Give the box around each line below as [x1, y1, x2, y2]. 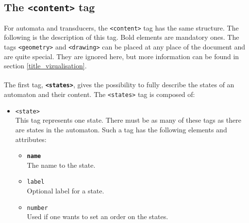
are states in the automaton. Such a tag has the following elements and [15, 125, 227, 135]
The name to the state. [27, 159, 96, 170]
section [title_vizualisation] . [4, 61, 87, 71]
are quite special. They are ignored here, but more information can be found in [4, 51, 239, 61]
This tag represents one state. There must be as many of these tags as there [15, 115, 241, 125]
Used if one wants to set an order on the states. [27, 211, 168, 222]
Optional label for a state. [27, 186, 104, 196]
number [27, 204, 48, 211]
